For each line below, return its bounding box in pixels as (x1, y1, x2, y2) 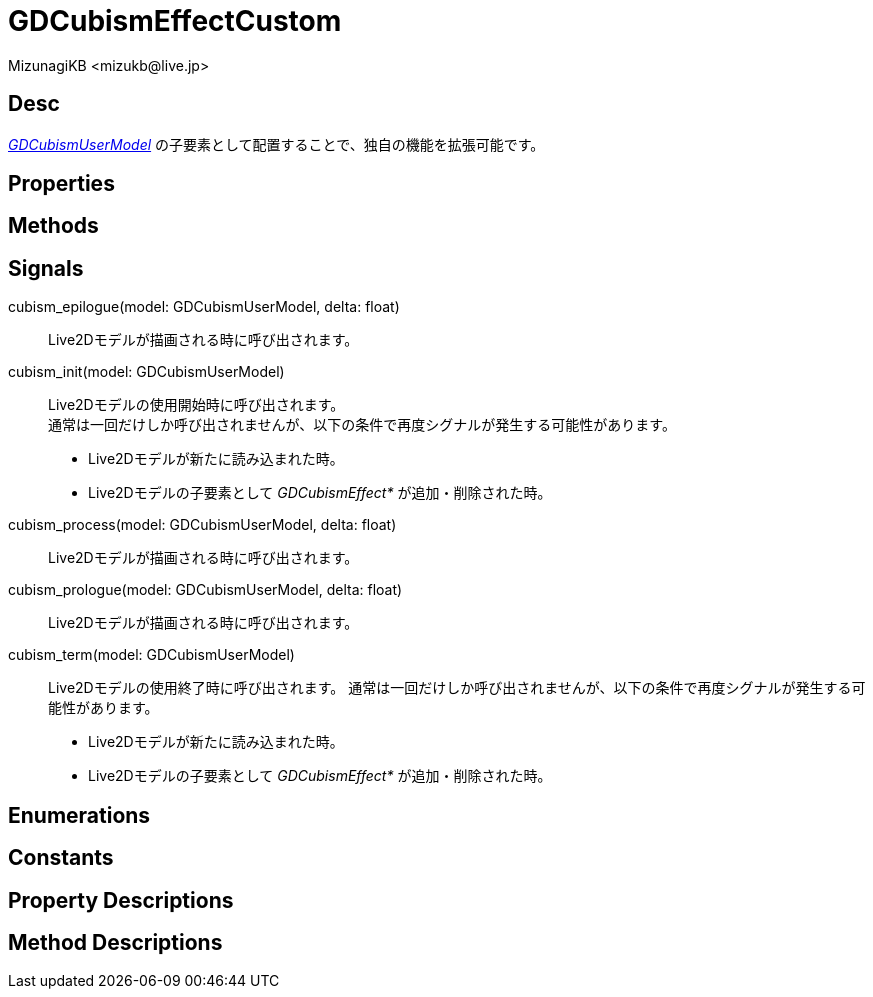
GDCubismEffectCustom (8, 4, 342, 38)
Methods (8, 213, 99, 239)
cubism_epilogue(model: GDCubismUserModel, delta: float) (8, 298, 400, 316)
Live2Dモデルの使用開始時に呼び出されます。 (48, 396, 345, 414)
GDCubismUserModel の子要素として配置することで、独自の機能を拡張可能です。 (8, 135, 545, 153)
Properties (8, 171, 115, 197)
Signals (8, 255, 84, 281)
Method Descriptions (8, 929, 223, 955)
